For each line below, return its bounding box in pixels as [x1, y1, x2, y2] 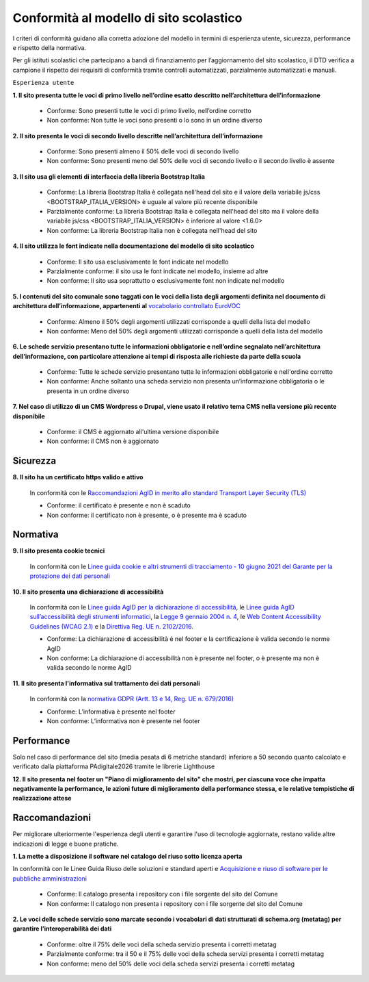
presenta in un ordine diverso [46, 387, 130, 395]
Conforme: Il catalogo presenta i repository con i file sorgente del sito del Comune [46, 890, 278, 898]
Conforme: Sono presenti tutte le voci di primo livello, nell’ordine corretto [46, 106, 252, 114]
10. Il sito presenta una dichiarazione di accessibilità [12, 588, 164, 596]
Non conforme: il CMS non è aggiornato [46, 437, 159, 445]
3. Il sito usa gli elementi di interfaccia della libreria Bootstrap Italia [12, 172, 205, 181]
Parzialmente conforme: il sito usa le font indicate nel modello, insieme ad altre [46, 267, 269, 275]
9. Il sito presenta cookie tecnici [12, 546, 105, 555]
